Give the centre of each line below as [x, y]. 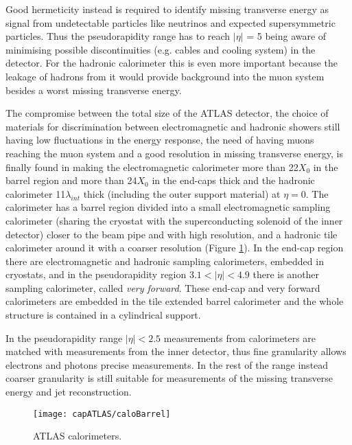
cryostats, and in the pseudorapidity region [96, 274]
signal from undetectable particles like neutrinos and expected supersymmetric [171, 22]
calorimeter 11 [36, 193]
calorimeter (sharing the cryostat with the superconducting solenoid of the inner [174, 220]
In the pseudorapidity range [64, 338]
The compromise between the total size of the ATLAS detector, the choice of [167, 113]
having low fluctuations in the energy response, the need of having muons [160, 140]
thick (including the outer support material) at [182, 193]
